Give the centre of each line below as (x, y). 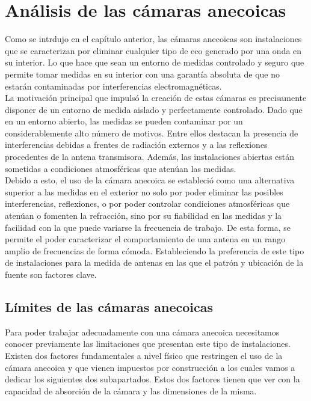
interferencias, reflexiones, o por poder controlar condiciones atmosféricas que (147, 204)
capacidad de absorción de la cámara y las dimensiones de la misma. (131, 390)
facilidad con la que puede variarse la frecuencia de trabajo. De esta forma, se (148, 227)
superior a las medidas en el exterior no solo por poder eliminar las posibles (144, 191)
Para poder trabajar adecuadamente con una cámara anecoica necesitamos (142, 332)
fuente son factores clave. (51, 274)
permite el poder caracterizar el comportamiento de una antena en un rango (145, 239)
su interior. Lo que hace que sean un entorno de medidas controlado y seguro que (155, 62)
